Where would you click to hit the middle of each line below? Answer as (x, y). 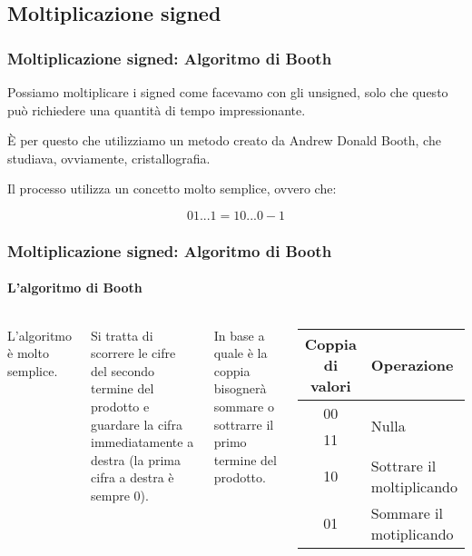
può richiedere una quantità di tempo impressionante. (157, 109)
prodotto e (120, 406)
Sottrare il (403, 465)
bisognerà (240, 388)
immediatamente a (143, 442)
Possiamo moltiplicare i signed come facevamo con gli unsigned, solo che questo (228, 92)
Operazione (412, 364)
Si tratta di (122, 335)
